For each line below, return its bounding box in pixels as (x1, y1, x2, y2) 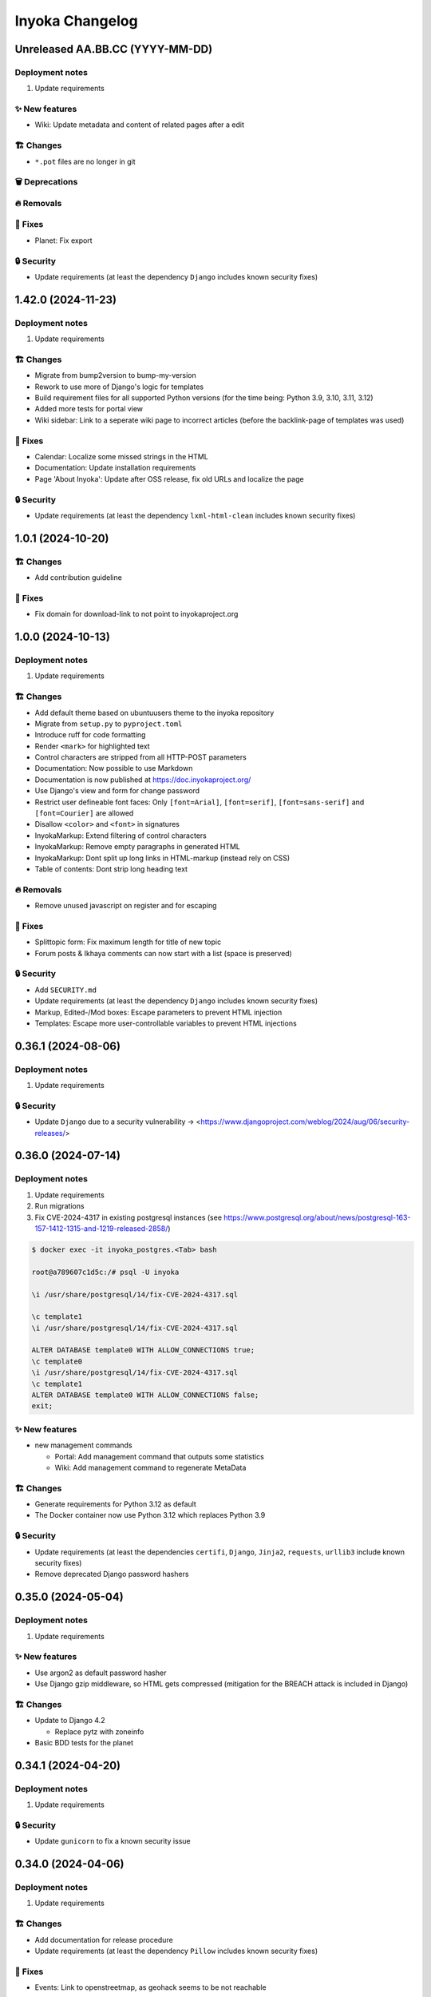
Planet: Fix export (34, 236, 93, 245)
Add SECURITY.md (34, 985, 97, 995)
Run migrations (34, 1201, 85, 1211)
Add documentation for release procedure (34, 1935, 173, 1944)
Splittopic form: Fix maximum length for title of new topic (34, 937, 222, 947)
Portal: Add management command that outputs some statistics (54, 1451, 265, 1461)
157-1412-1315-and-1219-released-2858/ (34, 1223, 168, 1233)
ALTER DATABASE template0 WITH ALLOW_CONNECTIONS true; (31, 1346, 255, 1355)
